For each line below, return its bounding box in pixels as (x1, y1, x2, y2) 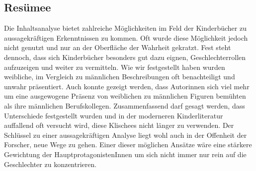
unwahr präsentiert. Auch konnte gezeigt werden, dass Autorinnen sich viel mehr (4, 81, 250, 91)
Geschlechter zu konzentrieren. (4, 159, 97, 169)
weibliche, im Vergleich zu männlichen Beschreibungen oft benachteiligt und (4, 71, 235, 82)
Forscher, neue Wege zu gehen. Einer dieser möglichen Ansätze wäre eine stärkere (4, 139, 252, 150)
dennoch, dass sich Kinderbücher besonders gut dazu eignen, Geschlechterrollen (4, 52, 246, 62)
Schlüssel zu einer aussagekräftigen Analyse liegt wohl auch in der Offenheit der (4, 129, 247, 140)
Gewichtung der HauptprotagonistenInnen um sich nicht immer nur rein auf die (4, 149, 247, 159)
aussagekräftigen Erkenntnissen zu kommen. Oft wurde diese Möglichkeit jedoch (4, 32, 248, 43)
